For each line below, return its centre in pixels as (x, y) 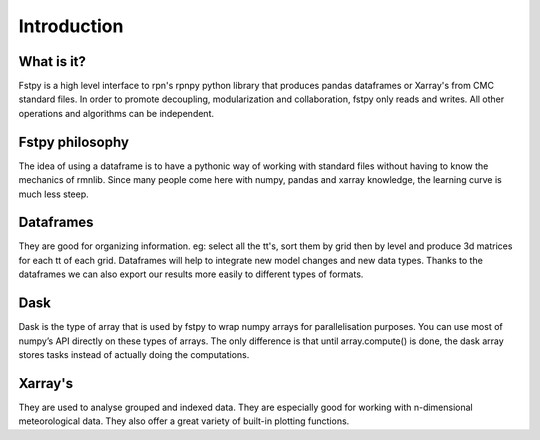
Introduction (71, 26)
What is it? (52, 61)
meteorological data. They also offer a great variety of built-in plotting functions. (184, 421)
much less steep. (53, 194)
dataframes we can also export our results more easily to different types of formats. (191, 274)
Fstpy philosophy (74, 141)
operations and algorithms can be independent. (116, 113)
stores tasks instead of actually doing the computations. (134, 354)
